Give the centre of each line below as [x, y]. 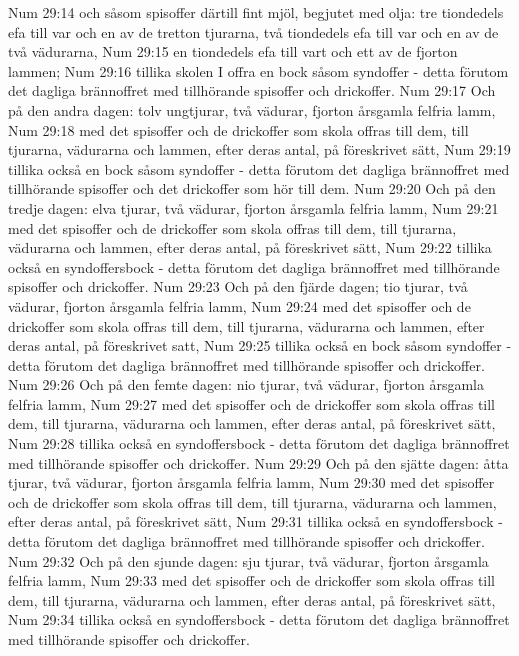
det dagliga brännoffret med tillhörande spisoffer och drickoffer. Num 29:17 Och [252, 90]
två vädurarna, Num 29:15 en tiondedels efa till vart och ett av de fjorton [233, 51]
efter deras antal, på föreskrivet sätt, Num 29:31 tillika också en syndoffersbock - [255, 521]
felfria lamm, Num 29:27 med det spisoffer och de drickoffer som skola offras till [252, 403]
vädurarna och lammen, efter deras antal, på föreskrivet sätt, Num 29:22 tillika [250, 247]
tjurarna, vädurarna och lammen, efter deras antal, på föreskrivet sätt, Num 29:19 [259, 149]
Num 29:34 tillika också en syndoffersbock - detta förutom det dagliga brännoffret [259, 619]
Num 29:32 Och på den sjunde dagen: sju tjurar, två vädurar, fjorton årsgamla [248, 560]
